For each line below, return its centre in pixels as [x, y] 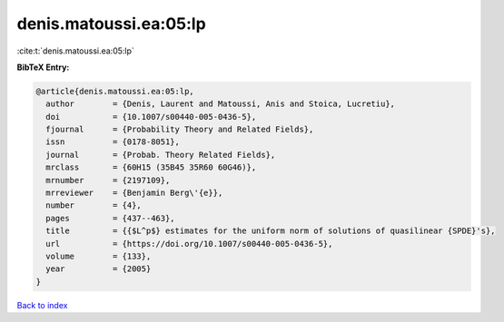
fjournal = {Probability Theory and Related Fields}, [180, 130]
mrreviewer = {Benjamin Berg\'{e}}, [134, 193]
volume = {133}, [99, 256]
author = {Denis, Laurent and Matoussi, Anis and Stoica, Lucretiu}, [220, 104]
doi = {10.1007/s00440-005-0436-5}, [151, 117]
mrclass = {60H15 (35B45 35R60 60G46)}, [151, 167]
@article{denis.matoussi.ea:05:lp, [115, 91]
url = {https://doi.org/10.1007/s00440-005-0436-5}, [189, 244]
